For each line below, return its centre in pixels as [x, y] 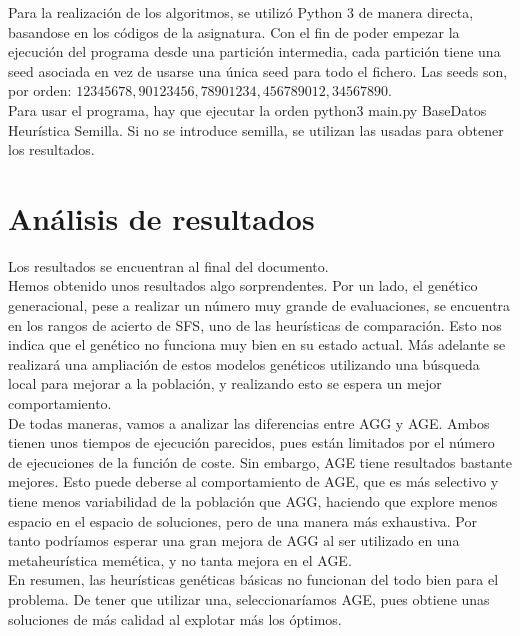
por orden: [40, 90]
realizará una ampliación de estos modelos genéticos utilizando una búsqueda [244, 363]
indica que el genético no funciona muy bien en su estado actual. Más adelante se [257, 344]
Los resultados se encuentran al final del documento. [168, 265]
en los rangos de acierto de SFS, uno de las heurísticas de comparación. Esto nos [255, 324]
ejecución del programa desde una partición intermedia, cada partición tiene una [254, 51]
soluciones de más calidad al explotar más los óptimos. [175, 618]
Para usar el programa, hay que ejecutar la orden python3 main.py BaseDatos [247, 109]
